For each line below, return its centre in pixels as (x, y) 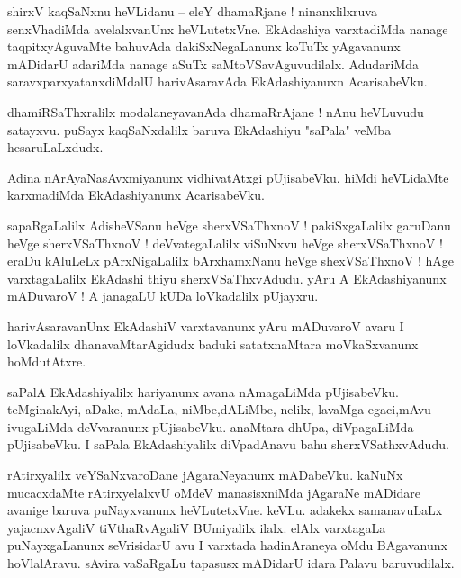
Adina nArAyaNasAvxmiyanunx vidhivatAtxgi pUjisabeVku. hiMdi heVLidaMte (228, 177)
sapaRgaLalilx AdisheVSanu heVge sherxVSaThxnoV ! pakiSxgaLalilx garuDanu (229, 225)
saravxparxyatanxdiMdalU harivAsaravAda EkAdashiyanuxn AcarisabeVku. (217, 81)
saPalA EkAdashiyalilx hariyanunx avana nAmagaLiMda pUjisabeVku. (203, 391)
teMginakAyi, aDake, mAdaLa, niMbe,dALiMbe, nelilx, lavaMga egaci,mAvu (219, 409)
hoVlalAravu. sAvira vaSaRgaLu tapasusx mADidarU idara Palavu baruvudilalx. (231, 563)
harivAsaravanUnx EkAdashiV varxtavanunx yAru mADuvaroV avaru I (206, 325)
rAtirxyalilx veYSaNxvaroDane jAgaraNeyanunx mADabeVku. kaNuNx (205, 475)
